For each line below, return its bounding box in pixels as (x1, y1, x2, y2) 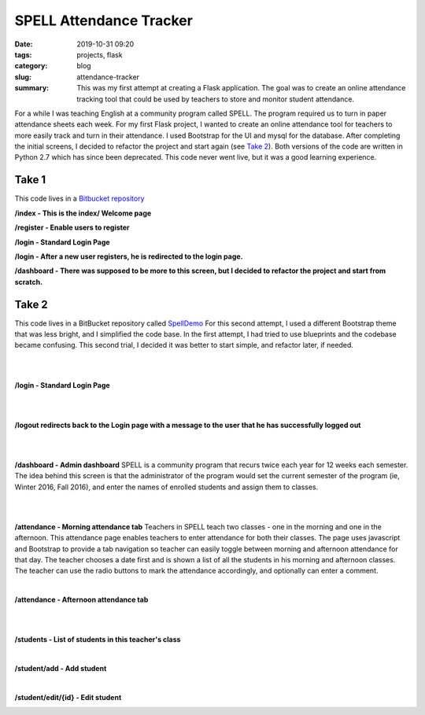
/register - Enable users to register (14, 223, 130, 232)
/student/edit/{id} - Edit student (14, 692, 122, 702)
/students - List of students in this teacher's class (14, 635, 181, 644)
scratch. (14, 277, 43, 286)
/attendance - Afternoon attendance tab (14, 595, 149, 605)
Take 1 (14, 173, 46, 186)
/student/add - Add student (14, 664, 107, 673)
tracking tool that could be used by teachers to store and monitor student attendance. (76, 94, 354, 104)
